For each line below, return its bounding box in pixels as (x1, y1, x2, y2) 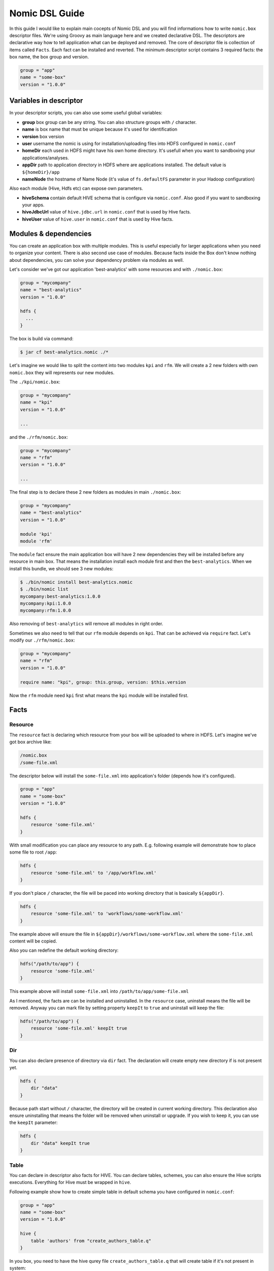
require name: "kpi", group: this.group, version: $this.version (20, 679, 186, 685)
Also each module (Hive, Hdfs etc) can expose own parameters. (9, 186, 143, 192)
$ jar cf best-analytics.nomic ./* (20, 349, 109, 355)
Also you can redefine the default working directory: (9, 947, 119, 953)
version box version (22, 133, 64, 139)
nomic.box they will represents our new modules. (9, 369, 115, 376)
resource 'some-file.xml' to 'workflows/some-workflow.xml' (30, 911, 184, 917)
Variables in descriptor (9, 97, 83, 105)
